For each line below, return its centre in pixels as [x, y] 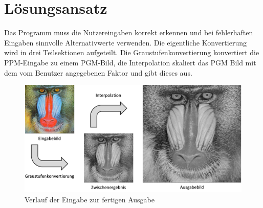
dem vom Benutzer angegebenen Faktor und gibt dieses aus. [98, 72]
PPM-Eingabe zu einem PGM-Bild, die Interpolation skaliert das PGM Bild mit [130, 62]
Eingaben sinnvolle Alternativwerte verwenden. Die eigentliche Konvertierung [125, 42]
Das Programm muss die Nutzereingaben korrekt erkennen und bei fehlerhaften [129, 32]
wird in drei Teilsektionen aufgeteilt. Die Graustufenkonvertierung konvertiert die [132, 52]
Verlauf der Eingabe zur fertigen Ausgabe [90, 200]
